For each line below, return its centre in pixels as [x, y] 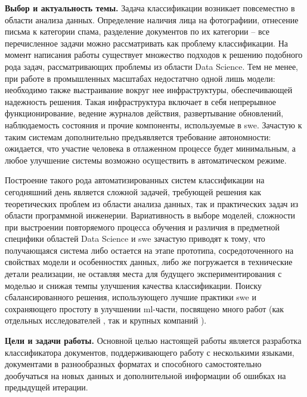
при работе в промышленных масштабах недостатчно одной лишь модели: [140, 78]
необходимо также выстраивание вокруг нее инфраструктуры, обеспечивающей [149, 90]
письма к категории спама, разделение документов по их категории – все [137, 31]
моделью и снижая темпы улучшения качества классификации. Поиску [134, 285]
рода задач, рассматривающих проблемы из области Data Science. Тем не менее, [152, 66]
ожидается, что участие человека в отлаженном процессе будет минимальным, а [151, 148]
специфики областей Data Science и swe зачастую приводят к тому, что [135, 238]
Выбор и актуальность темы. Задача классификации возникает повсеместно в [150, 8]
